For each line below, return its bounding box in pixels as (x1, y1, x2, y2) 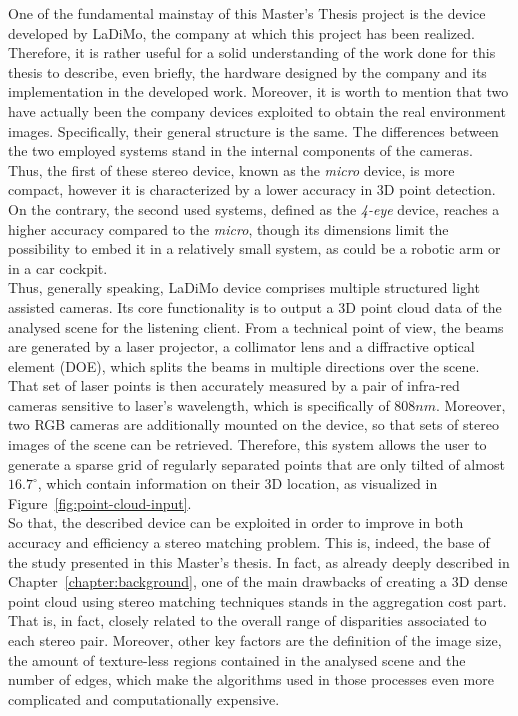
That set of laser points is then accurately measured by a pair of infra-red (8, 375, 460, 396)
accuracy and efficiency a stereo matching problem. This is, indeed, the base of (8, 532, 490, 553)
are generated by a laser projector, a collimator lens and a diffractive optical (8, 336, 475, 357)
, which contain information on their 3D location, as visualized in (37, 473, 438, 494)
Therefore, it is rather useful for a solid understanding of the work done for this (8, 42, 496, 63)
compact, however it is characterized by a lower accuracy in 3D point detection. (8, 179, 496, 200)
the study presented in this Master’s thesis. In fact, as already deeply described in (8, 551, 510, 572)
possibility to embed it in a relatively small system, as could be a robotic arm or (8, 238, 501, 259)
